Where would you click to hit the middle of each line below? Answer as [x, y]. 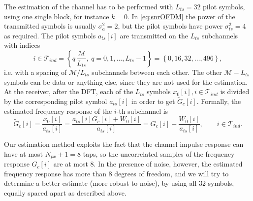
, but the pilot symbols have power [170, 26]
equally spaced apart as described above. [65, 193]
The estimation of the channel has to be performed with [89, 6]
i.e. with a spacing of [35, 72]
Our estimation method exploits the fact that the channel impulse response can [124, 144]
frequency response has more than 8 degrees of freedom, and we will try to [116, 173]
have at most [24, 153]
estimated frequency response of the [58, 111]
